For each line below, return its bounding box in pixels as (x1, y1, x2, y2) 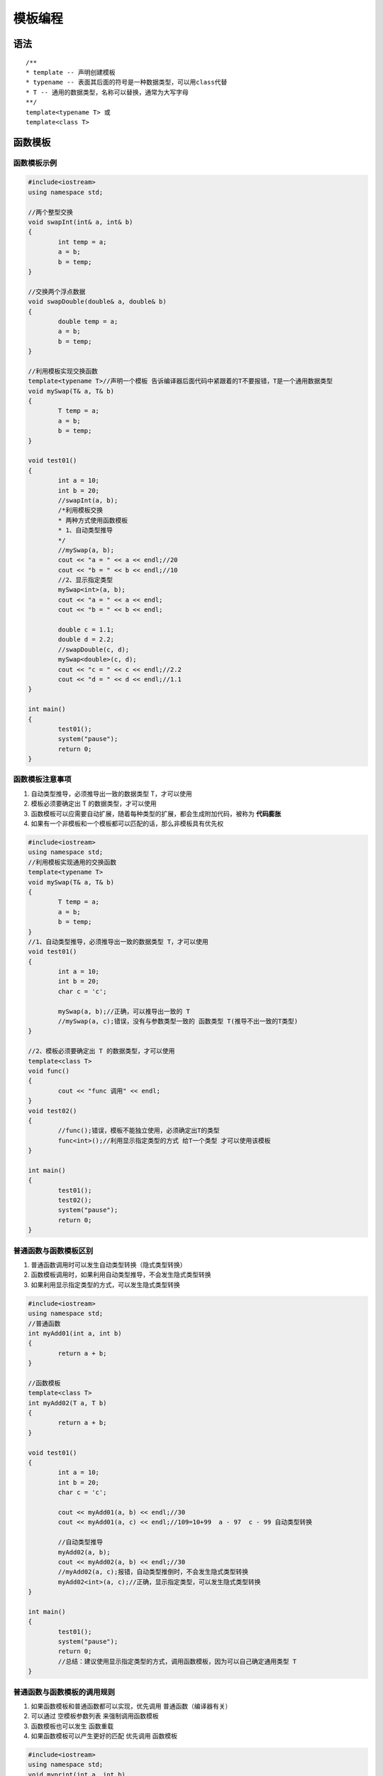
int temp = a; (57, 238, 107, 246)
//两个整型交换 (28, 208, 74, 216)
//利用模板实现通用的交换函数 (28, 858, 117, 866)
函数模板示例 (13, 158, 57, 168)
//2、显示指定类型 (57, 576, 113, 584)
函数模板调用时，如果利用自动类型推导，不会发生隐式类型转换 (30, 1270, 211, 1279)
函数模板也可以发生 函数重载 (30, 1721, 113, 1730)
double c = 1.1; (57, 626, 115, 634)
